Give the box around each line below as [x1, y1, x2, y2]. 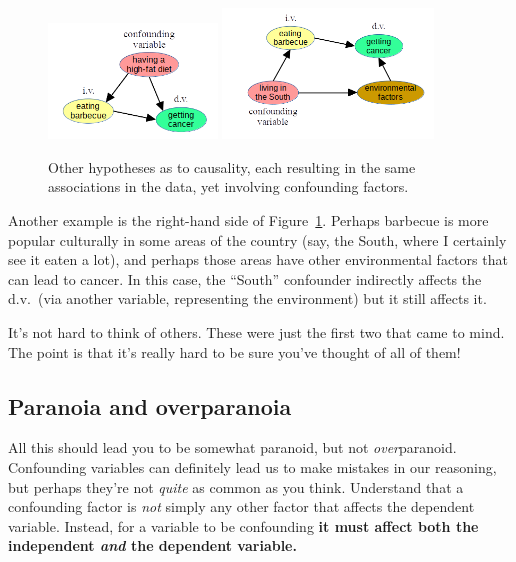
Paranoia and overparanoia [8, 390, 292, 421]
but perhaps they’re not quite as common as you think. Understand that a [8, 476, 464, 497]
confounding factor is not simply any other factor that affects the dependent [8, 496, 475, 517]
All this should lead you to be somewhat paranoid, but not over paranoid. [8, 437, 457, 458]
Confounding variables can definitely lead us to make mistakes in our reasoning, [8, 456, 497, 477]
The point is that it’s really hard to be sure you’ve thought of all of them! [8, 341, 461, 362]
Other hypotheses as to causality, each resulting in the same [48, 156, 416, 177]
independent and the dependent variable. [8, 535, 297, 556]
